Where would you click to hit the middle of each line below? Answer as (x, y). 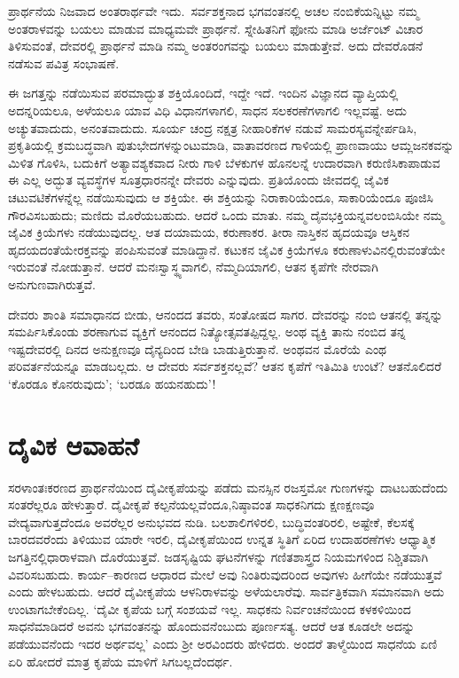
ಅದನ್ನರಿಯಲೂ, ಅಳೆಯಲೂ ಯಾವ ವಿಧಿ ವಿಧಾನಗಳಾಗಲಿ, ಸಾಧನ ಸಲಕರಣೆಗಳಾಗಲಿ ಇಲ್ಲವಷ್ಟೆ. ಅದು (207, 110)
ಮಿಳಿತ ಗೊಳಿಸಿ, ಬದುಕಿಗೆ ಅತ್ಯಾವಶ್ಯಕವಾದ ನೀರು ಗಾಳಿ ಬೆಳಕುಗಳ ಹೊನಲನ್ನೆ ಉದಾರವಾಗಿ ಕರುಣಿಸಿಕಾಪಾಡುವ (224, 162)
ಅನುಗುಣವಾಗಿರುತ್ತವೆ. (52, 284)
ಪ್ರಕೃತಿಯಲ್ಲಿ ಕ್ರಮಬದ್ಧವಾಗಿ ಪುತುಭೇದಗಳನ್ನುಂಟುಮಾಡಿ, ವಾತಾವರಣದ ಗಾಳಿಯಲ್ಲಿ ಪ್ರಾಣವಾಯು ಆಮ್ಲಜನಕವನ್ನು (231, 145)
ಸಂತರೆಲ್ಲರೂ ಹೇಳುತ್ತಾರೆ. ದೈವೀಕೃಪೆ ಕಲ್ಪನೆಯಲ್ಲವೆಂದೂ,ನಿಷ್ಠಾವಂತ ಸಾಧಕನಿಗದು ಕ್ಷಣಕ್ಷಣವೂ (191, 505)
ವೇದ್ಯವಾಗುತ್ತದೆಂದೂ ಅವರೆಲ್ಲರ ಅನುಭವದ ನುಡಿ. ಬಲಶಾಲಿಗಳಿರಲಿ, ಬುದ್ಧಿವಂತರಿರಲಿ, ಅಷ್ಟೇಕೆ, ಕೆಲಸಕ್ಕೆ (211, 521)
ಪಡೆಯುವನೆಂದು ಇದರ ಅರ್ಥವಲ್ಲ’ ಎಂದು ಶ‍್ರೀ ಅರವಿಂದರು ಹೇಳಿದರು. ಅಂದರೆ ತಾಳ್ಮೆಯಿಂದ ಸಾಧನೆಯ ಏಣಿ (223, 643)
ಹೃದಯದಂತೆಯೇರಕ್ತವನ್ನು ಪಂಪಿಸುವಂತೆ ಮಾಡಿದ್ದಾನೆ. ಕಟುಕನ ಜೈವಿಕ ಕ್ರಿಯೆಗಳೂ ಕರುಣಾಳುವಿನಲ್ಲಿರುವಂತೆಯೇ (227, 249)
